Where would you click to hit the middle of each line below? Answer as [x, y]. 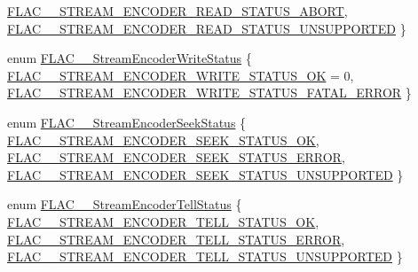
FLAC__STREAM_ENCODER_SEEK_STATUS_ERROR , [176, 157]
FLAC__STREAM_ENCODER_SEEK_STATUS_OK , [163, 140]
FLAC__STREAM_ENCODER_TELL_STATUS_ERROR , [176, 239]
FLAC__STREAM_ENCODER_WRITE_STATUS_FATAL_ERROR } [209, 93]
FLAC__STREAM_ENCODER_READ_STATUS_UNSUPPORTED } [207, 28]
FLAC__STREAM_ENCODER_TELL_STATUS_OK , [163, 221]
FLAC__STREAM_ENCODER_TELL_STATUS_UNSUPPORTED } [205, 256]
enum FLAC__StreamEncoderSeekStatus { [127, 122]
